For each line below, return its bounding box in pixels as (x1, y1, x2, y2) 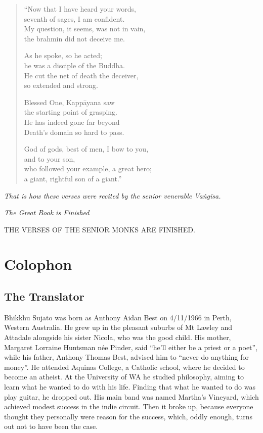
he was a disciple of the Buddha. (24, 60, 125, 70)
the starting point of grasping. (24, 107, 118, 117)
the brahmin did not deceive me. (24, 33, 125, 43)
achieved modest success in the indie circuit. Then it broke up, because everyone (4, 401, 253, 412)
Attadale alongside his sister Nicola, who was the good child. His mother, (4, 332, 231, 343)
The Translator (4, 288, 84, 304)
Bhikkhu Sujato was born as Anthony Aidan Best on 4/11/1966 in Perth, (4, 312, 232, 322)
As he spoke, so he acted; (24, 50, 102, 61)
